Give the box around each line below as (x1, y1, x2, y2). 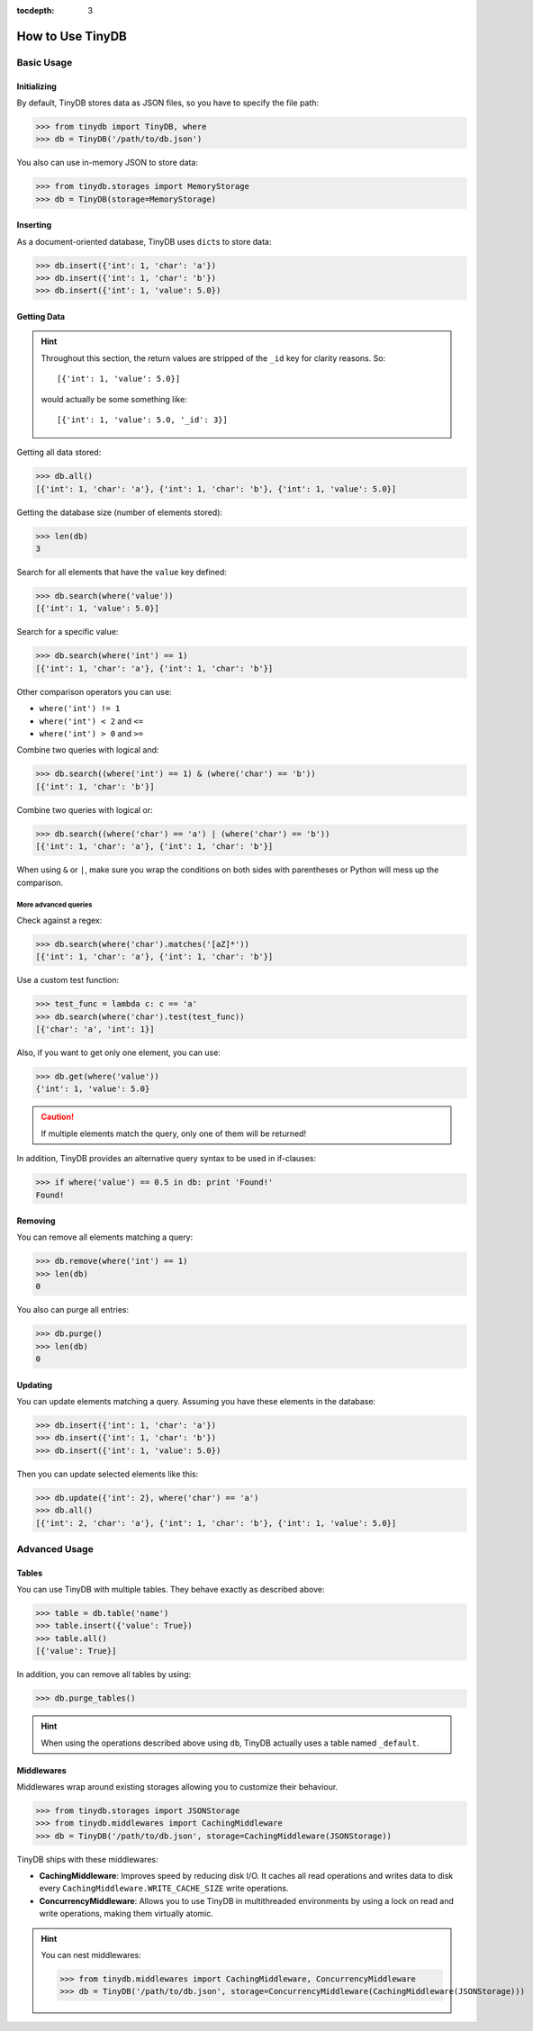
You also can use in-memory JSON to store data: (16, 158, 198, 168)
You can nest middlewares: (41, 1950, 141, 1961)
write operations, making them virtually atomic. (39, 1909, 213, 1919)
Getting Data (16, 311, 66, 322)
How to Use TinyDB (16, 28, 128, 44)
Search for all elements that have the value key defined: (16, 567, 227, 578)
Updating (16, 1379, 53, 1390)
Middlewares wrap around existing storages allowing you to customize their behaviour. (16, 1781, 339, 1792)
